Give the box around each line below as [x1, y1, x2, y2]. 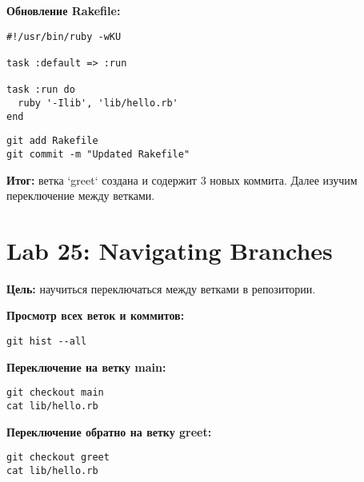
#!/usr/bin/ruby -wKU [6, 30, 122, 42]
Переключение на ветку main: [6, 358, 166, 375]
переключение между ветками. [6, 187, 155, 204]
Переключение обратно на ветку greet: [6, 423, 212, 440]
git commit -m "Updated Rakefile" [6, 148, 190, 160]
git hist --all [6, 336, 87, 347]
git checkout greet [6, 452, 110, 464]
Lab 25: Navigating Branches [6, 233, 333, 266]
